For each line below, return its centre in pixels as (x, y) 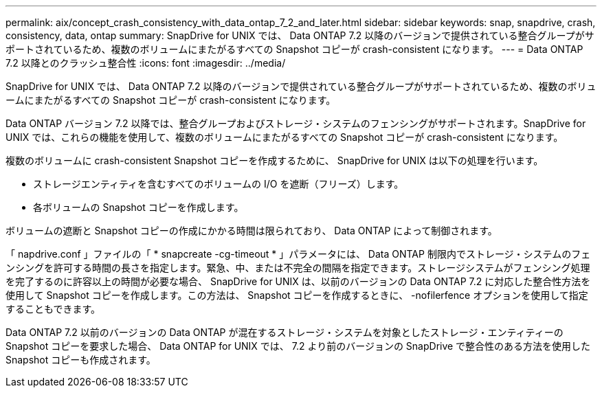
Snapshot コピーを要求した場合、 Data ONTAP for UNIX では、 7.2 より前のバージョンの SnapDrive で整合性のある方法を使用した (298, 346)
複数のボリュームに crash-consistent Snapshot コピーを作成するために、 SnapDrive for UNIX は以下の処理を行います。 (275, 160)
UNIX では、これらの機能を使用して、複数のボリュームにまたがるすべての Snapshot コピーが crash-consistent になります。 (285, 137)
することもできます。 (53, 309)
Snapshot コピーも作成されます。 (81, 360)
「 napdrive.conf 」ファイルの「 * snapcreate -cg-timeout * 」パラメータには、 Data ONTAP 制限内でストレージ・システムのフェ (298, 254)
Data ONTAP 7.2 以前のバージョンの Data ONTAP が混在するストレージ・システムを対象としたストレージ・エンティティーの (285, 332)
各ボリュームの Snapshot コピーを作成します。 (138, 207)
